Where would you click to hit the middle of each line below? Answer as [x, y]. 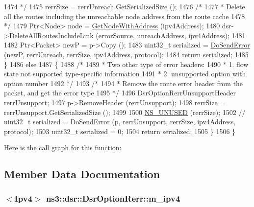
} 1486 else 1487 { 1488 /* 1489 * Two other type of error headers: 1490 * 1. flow [126, 64]
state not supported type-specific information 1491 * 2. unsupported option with [125, 74]
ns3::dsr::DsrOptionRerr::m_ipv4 [113, 198]
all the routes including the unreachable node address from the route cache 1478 [125, 16]
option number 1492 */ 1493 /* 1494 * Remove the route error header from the [123, 83]
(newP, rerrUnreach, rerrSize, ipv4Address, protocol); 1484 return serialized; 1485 [126, 54]
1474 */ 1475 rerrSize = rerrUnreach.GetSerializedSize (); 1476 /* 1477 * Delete [125, 6]
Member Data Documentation [82, 174]
